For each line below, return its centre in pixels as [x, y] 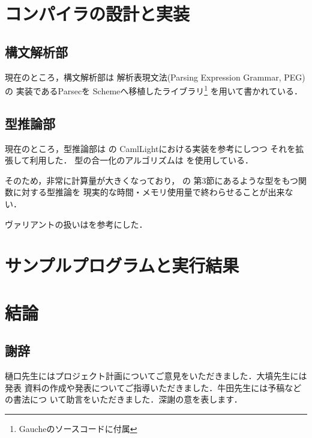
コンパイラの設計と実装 [97, 14]
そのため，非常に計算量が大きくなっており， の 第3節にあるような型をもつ [151, 180]
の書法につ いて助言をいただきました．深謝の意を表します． [124, 399]
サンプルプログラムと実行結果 [122, 265]
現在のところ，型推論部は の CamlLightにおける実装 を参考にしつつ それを [150, 148]
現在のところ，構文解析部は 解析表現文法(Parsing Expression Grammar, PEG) [155, 77]
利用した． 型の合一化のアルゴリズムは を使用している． [142, 160]
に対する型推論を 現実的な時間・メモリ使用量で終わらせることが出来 [149, 192]
